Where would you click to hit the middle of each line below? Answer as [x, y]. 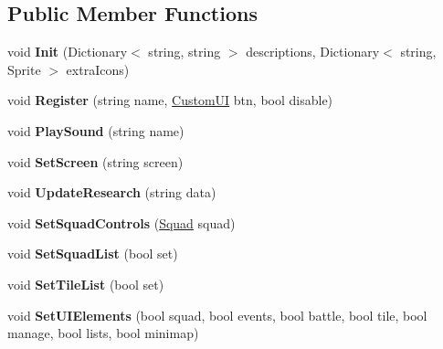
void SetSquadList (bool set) [93, 254]
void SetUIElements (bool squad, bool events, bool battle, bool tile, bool [217, 315]
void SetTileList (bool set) [86, 284]
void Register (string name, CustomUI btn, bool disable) [170, 100]
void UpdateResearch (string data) [112, 192]
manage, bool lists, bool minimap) [103, 333]
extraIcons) [98, 69]
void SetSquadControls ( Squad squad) [121, 222]
